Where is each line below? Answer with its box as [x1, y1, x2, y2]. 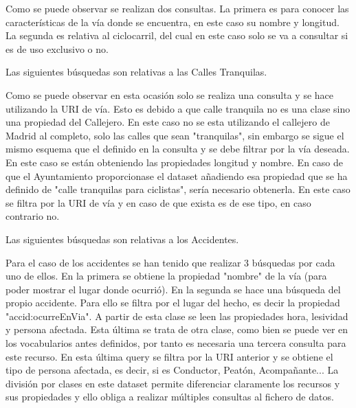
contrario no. [5, 209, 60, 223]
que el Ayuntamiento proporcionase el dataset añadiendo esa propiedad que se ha [5, 168, 348, 183]
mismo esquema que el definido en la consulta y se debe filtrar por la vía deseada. [5, 141, 350, 156]
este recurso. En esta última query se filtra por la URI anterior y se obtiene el [5, 349, 333, 363]
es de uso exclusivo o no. [5, 41, 109, 56]
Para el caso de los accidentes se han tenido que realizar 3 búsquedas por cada [5, 255, 335, 269]
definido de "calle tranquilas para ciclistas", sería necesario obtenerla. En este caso [5, 182, 351, 196]
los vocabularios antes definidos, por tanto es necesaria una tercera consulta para [5, 336, 346, 350]
